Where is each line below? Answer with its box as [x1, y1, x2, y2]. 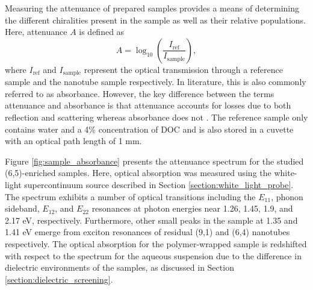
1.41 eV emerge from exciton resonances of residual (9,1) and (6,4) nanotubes [5, 225, 290, 238]
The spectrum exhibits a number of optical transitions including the [5, 190, 256, 203]
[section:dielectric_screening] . [5, 273, 113, 285]
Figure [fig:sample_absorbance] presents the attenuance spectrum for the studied [5, 154, 304, 167]
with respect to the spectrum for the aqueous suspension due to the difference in [5, 249, 302, 262]
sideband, [5, 202, 40, 215]
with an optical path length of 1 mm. [5, 134, 142, 147]
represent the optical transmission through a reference [84, 63, 283, 75]
